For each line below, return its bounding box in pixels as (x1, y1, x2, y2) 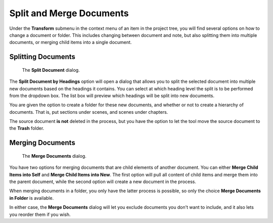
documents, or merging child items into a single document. (9, 39, 132, 46)
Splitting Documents (9, 53, 76, 61)
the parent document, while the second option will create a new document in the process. (9, 179, 197, 185)
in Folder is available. (9, 195, 54, 201)
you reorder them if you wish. (9, 211, 71, 217)
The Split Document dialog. (22, 67, 80, 73)
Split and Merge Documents (9, 8, 129, 19)
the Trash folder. (9, 125, 44, 131)
